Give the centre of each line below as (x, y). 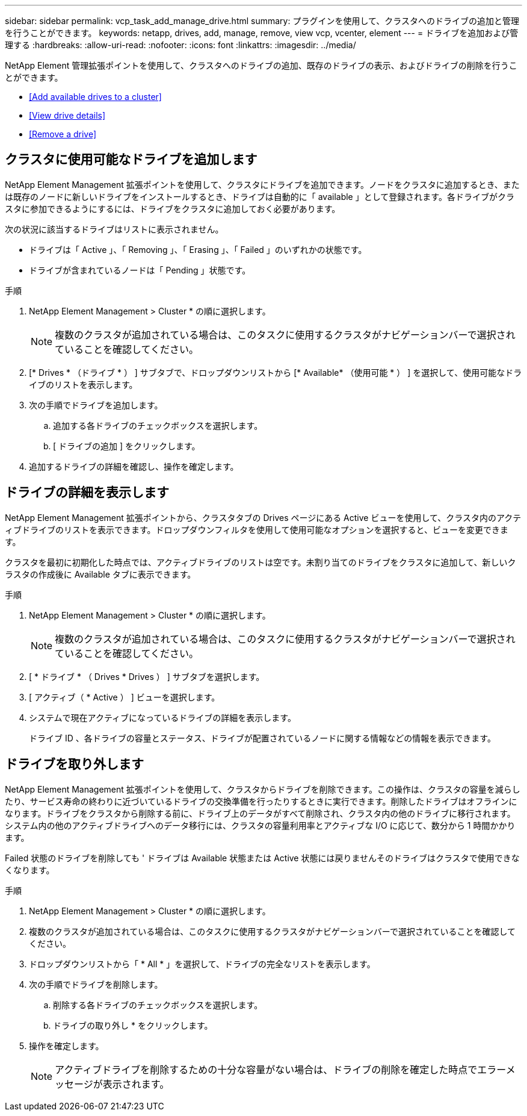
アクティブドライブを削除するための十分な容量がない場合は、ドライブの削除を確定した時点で (266, 1069)
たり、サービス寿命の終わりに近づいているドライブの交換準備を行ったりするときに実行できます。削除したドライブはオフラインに (261, 801)
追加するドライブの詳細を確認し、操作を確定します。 (134, 466)
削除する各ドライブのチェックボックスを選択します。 (158, 1005)
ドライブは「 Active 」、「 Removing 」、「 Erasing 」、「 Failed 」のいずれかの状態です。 (198, 249)
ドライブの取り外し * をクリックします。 (133, 1025)
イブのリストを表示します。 (83, 384)
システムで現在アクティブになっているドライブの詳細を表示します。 (162, 717)
